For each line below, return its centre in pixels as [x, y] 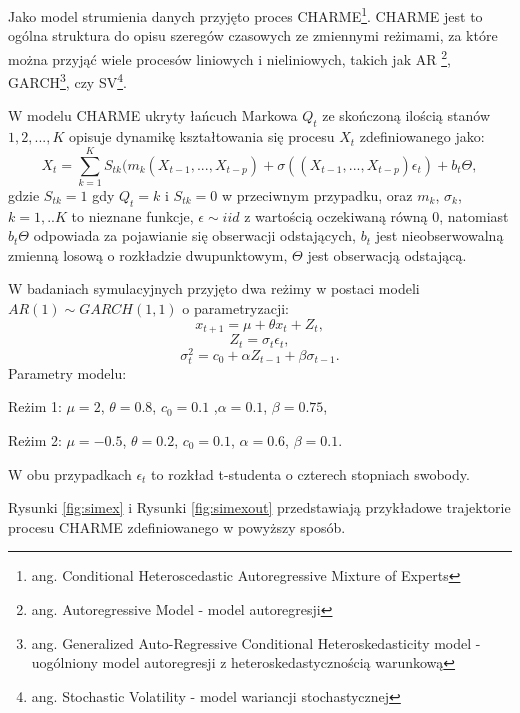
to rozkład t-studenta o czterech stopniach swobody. [310, 473]
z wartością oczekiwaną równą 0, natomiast [376, 215]
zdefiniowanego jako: [422, 136]
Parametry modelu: [67, 372]
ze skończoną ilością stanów [406, 115]
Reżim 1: [35, 406]
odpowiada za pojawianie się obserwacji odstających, [194, 235]
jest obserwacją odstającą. [387, 254]
